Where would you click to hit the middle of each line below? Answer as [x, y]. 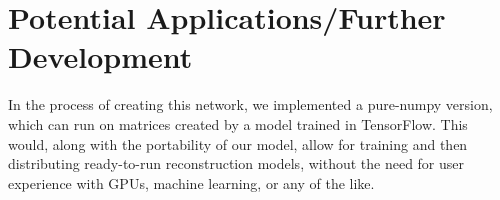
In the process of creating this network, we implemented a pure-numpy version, [250, 104]
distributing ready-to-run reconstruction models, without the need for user [236, 163]
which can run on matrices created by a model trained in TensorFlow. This [238, 123]
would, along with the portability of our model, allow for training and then [238, 143]
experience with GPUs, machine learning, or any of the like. [191, 182]
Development [100, 56]
